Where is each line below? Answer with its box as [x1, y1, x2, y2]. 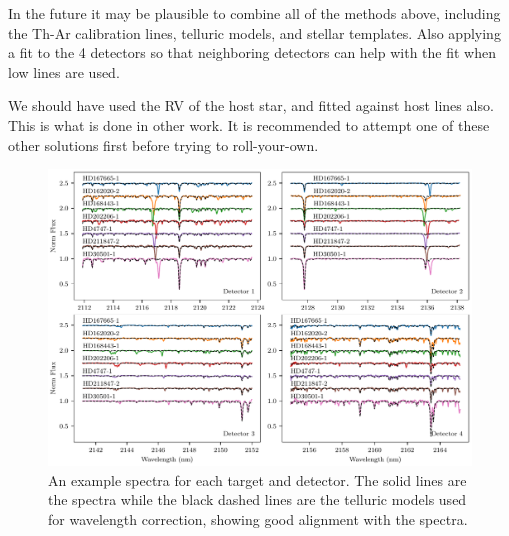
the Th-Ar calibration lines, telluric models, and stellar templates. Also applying [8, 22, 501, 43]
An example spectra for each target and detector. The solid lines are [48, 469, 467, 490]
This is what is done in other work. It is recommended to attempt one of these [8, 114, 490, 135]
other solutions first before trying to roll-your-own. [8, 134, 319, 155]
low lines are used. [8, 61, 120, 82]
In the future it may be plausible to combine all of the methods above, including [8, 3, 501, 23]
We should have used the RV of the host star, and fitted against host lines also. [8, 95, 494, 116]
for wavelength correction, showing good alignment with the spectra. [48, 508, 468, 529]
